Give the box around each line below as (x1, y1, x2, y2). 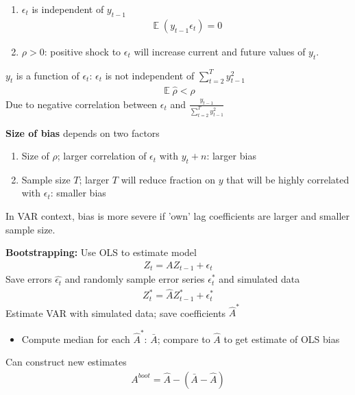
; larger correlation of (57, 149, 147, 163)
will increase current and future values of (134, 44, 306, 58)
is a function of (16, 68, 79, 82)
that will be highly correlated (226, 172, 350, 186)
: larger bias (206, 149, 256, 163)
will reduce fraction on (121, 172, 216, 186)
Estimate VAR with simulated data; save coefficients (5, 305, 226, 320)
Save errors (5, 272, 52, 286)
